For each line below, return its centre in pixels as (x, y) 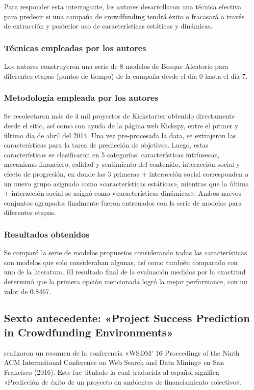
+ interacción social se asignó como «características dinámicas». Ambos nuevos (123, 193)
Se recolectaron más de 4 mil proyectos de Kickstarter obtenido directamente (119, 116)
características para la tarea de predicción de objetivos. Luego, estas (106, 145)
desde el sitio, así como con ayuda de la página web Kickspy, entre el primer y (121, 125)
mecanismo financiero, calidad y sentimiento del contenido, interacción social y (122, 164)
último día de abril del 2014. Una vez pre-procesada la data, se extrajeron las (120, 135)
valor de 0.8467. (28, 291)
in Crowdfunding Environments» (89, 332)
